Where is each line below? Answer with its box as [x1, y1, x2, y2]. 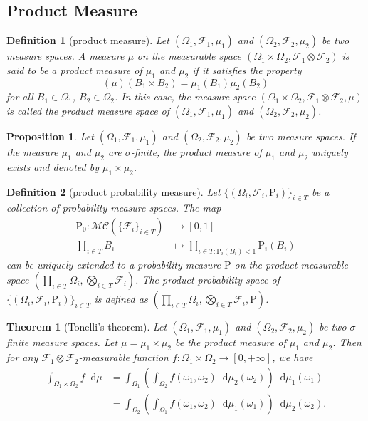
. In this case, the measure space [114, 89, 256, 104]
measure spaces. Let [32, 335, 118, 350]
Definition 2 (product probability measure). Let [6, 184, 221, 199]
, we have [272, 350, 313, 365]
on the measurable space [137, 48, 242, 63]
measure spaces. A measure [6, 48, 125, 63]
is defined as [94, 291, 148, 306]
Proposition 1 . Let [6, 128, 94, 143]
